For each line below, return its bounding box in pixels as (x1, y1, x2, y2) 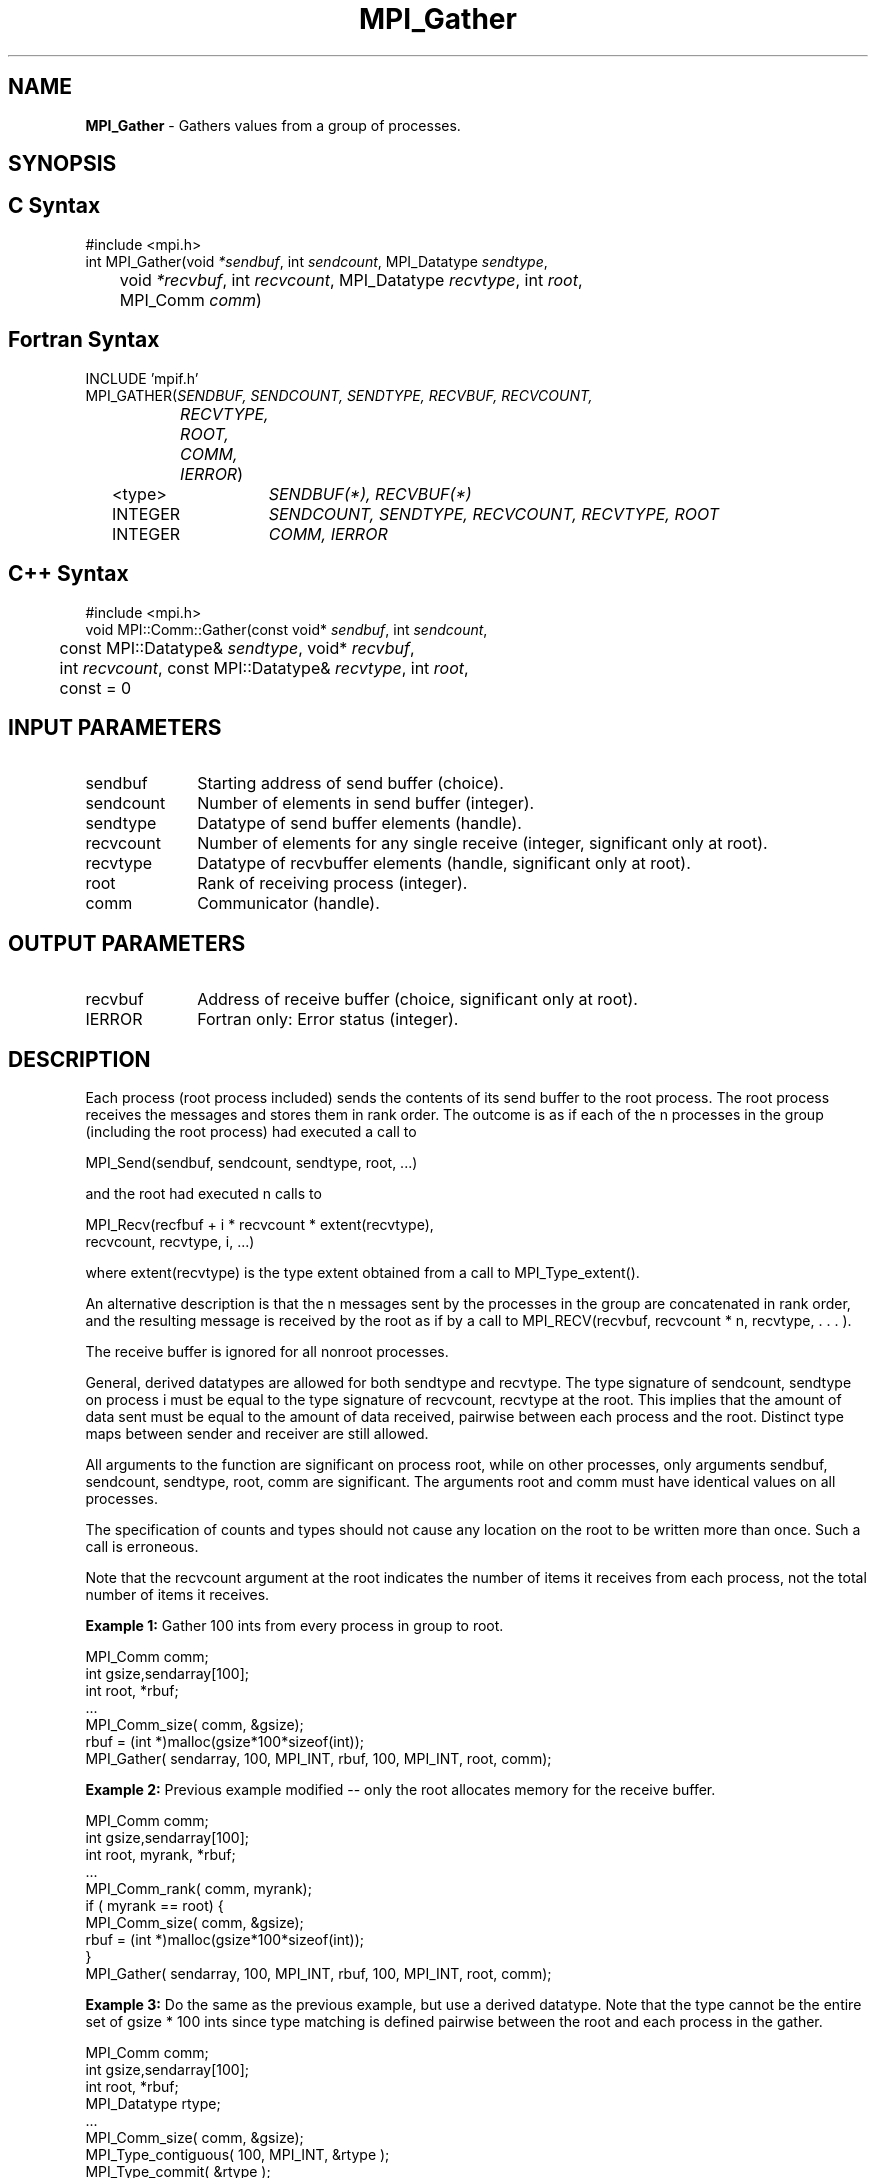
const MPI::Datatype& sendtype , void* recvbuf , (59, 637, 415, 658)
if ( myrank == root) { (85, 1897, 224, 1915)
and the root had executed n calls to (85, 1185, 322, 1203)
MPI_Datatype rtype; (85, 2095, 221, 2113)
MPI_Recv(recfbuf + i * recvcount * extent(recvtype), (85, 1216, 434, 1234)
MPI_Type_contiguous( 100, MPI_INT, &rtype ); (85, 2146, 390, 2164)
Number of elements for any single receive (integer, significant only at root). (197, 833, 768, 854)
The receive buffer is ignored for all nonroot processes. (85, 1343, 449, 1361)
